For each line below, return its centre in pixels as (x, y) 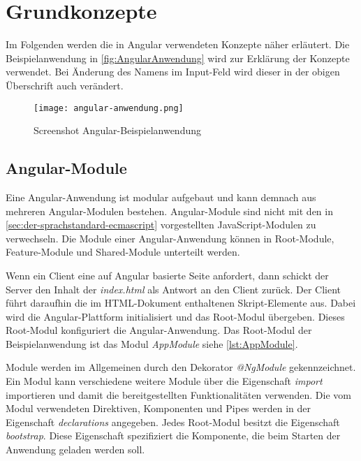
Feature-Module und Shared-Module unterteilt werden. (123, 252)
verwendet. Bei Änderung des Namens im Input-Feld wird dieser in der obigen (173, 72)
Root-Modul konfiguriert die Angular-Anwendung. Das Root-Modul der (159, 330)
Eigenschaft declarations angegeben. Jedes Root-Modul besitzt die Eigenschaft (173, 422)
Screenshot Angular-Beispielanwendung (118, 130)
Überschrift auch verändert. (65, 85)
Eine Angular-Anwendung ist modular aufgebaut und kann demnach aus (161, 197)
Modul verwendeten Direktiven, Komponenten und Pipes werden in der (158, 408)
